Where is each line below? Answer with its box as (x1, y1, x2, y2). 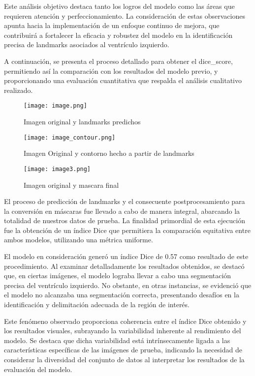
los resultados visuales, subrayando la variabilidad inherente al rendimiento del (4, 325, 241, 336)
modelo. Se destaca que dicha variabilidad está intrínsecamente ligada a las (4, 335, 230, 345)
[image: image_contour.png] (24, 134, 116, 141)
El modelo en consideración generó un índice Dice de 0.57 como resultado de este (4, 251, 249, 261)
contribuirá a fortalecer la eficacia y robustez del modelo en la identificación (4, 29, 233, 40)
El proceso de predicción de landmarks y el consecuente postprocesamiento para (4, 196, 245, 206)
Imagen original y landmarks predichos (24, 116, 141, 126)
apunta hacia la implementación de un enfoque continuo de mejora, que (4, 20, 220, 30)
